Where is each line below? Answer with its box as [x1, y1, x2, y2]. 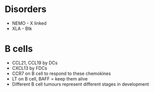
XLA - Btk [12, 25, 32, 31]
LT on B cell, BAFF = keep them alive [12, 75, 88, 81]
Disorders [5, 4, 47, 15]
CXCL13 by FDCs [12, 65, 47, 71]
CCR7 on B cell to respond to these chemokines [12, 70, 111, 76]
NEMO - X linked [12, 20, 47, 26]
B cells [5, 43, 33, 55]
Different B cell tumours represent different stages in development [12, 81, 149, 87]
